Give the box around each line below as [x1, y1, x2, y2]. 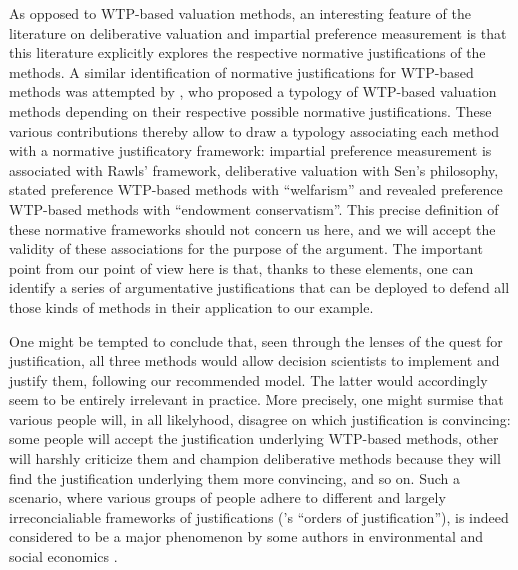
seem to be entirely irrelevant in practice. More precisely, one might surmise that [9, 389, 504, 410]
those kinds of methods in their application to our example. [9, 296, 374, 317]
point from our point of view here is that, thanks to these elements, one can [9, 257, 474, 278]
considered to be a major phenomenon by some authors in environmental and [9, 526, 484, 547]
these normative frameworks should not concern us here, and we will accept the [9, 218, 496, 239]
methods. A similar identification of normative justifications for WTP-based [9, 61, 474, 82]
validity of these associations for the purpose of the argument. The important [9, 238, 483, 259]
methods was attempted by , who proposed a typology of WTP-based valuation [9, 81, 497, 102]
